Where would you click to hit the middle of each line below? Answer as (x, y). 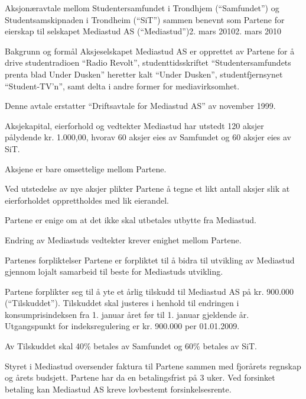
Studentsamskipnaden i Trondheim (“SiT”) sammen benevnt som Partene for (145, 19)
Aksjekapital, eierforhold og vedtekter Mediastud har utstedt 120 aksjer (134, 125)
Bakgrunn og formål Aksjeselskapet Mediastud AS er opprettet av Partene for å (150, 51)
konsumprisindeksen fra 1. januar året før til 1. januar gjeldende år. (127, 314)
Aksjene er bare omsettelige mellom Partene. (86, 168)
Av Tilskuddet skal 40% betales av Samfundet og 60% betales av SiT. (131, 346)
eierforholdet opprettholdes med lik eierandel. (87, 200)
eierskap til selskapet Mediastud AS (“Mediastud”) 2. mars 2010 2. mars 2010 (143, 31)
